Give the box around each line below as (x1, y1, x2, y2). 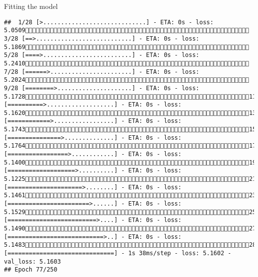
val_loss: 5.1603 (4, 258, 61, 265)
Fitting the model (4, 1, 58, 11)
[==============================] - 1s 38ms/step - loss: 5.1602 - (4, 249, 232, 257)
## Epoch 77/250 (4, 266, 58, 274)
